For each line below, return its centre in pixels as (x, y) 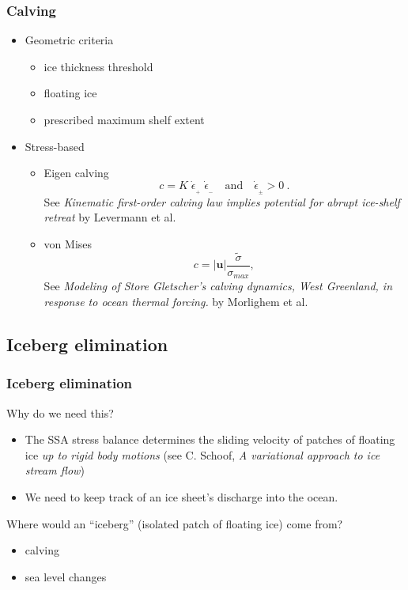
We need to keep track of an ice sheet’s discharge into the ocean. (181, 496)
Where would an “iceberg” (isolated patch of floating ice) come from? (175, 523)
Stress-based (55, 146)
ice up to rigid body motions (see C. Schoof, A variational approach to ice (202, 454)
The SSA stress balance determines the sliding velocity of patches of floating (210, 439)
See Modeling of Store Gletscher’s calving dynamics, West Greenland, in (218, 286)
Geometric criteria (69, 40)
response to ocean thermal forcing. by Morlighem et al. (176, 301)
